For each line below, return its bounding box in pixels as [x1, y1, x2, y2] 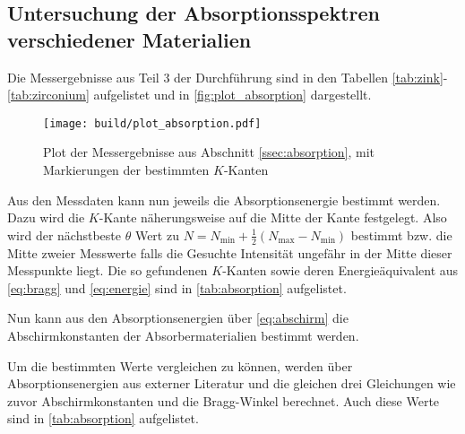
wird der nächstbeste [7, 225, 122, 244]
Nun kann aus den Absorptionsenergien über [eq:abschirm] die [7, 308, 349, 327]
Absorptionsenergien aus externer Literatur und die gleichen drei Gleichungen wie [7, 374, 456, 393]
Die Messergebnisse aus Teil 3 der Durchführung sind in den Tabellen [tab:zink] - [7, 67, 448, 86]
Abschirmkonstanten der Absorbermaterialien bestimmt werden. [7, 326, 359, 345]
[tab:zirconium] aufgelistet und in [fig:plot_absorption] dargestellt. [7, 85, 372, 104]
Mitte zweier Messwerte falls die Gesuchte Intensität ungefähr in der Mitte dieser [7, 243, 452, 262]
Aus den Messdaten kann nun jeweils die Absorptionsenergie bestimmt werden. [7, 190, 441, 209]
